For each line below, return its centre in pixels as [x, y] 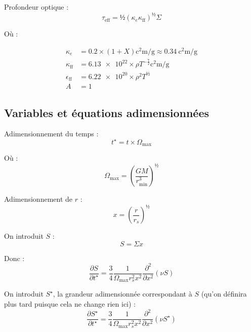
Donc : [14, 258]
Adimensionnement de [38, 199]
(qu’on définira [224, 294]
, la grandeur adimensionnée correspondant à [122, 294]
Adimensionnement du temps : [51, 134]
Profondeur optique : [36, 7]
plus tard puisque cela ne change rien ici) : [70, 303]
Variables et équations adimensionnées [107, 112]
